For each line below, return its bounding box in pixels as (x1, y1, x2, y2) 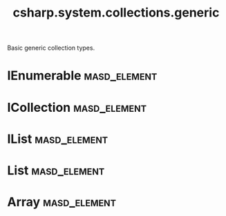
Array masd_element (7, 195, 116, 210)
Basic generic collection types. (7, 43, 95, 52)
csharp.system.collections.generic (12, 5, 220, 21)
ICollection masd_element (7, 99, 147, 115)
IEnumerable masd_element (7, 68, 158, 84)
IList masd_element (7, 131, 109, 146)
